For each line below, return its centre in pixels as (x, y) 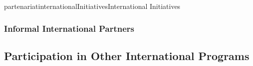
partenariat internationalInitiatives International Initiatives (92, 6)
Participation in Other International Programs (127, 55)
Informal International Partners (69, 28)
